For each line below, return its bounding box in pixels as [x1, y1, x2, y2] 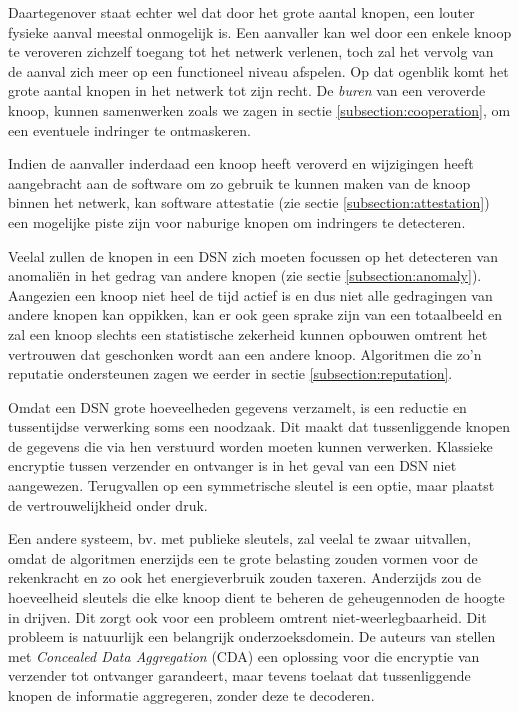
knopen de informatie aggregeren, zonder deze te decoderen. [8, 685, 375, 705]
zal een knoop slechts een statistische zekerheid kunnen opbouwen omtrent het [8, 323, 488, 344]
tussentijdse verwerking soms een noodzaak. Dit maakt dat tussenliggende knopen [8, 416, 511, 437]
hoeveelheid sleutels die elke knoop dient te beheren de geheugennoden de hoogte [8, 587, 505, 608]
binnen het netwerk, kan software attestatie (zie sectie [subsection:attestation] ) [8, 192, 490, 213]
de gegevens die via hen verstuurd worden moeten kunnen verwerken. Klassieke [8, 435, 493, 456]
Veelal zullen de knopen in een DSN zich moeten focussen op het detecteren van [8, 245, 498, 266]
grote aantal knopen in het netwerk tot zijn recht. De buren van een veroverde [8, 80, 486, 101]
